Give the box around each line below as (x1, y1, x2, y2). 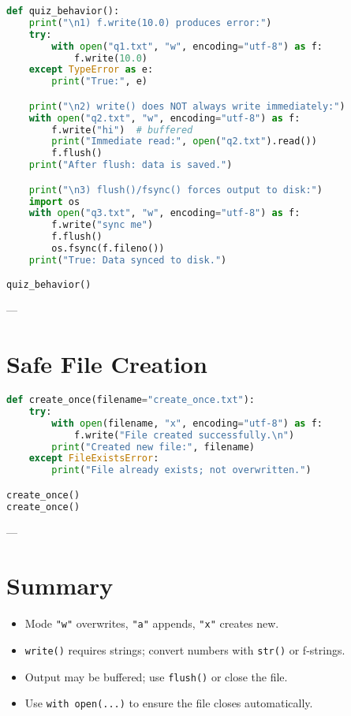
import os (28, 196, 80, 207)
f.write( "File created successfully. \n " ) (73, 429, 295, 441)
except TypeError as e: (28, 64, 154, 76)
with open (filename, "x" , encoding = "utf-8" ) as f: (51, 417, 323, 429)
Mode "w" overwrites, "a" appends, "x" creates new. (24, 615, 279, 632)
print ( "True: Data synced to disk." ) (28, 254, 227, 266)
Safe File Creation (6, 348, 207, 380)
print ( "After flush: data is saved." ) (28, 159, 233, 171)
